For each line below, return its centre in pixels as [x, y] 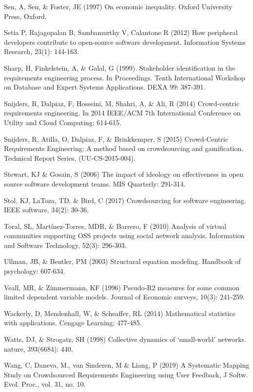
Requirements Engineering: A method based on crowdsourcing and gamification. [124, 148]
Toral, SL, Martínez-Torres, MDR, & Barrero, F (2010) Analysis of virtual [115, 226]
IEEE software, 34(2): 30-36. [47, 210]
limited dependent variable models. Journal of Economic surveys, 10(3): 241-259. [124, 297]
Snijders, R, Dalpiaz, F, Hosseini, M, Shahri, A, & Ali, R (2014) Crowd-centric [122, 103]
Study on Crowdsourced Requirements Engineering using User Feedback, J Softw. [126, 374]
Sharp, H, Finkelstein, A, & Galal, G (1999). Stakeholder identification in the [120, 67]
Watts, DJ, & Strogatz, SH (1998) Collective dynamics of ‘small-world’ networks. [125, 339]
